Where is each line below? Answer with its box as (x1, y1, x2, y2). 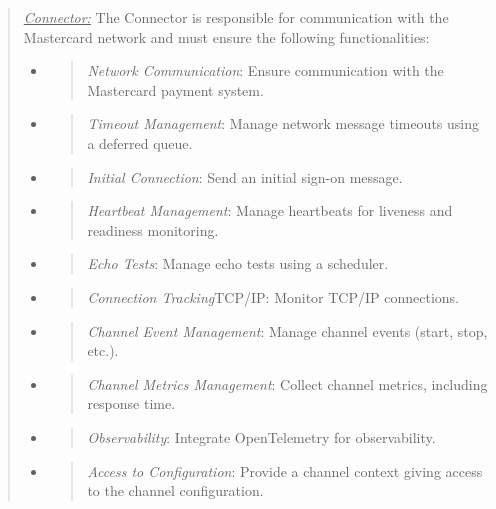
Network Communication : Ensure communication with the (87, 60, 444, 81)
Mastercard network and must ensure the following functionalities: (23, 26, 430, 47)
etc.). (87, 340, 119, 361)
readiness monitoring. (87, 219, 219, 240)
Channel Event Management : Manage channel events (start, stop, (87, 320, 488, 341)
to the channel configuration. (87, 480, 264, 501)
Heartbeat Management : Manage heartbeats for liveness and (87, 200, 453, 221)
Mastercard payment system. (87, 79, 264, 100)
